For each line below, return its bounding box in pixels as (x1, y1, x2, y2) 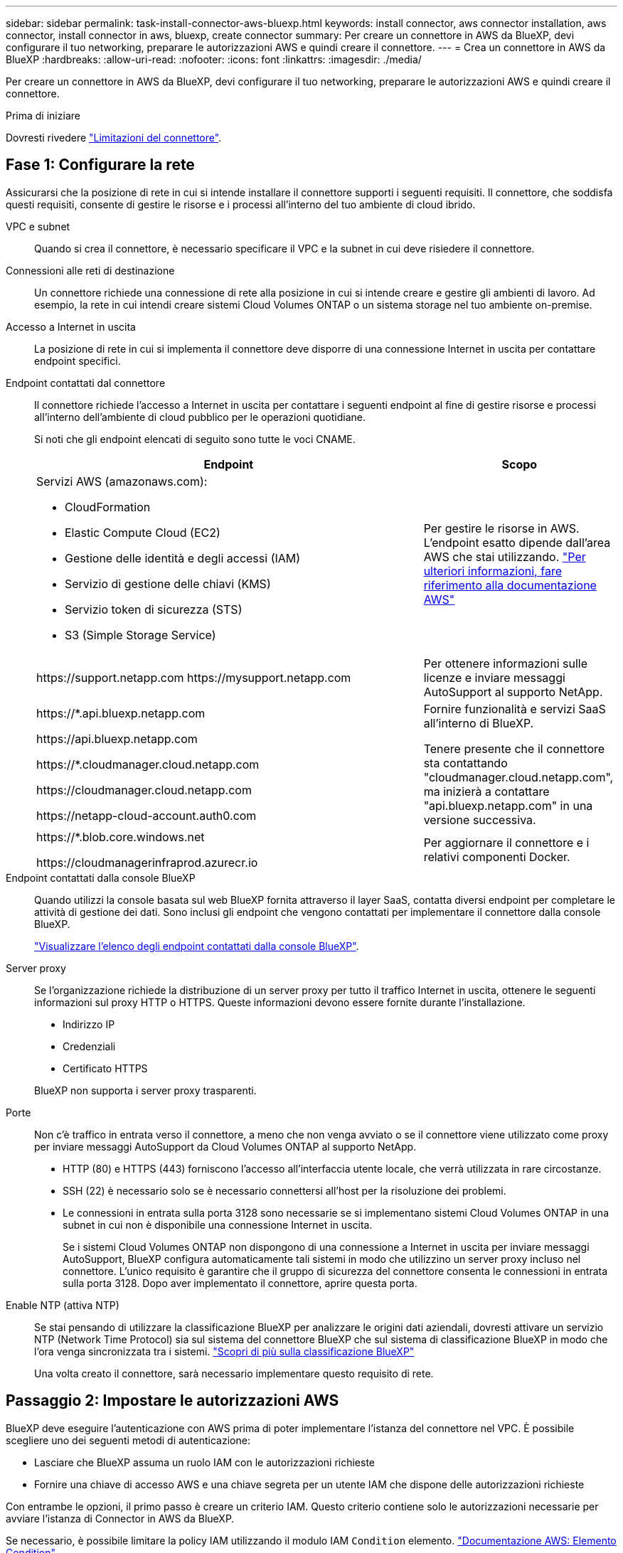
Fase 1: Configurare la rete (6, 156, 195, 174)
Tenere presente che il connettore (423, 741, 605, 756)
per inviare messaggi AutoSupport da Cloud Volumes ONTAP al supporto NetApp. (34, 1140, 417, 1153)
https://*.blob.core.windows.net (36, 829, 205, 844)
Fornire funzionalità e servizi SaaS (423, 701, 606, 716)
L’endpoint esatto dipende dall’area (423, 535, 611, 550)
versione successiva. (423, 812, 536, 827)
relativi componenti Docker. (423, 849, 570, 864)
